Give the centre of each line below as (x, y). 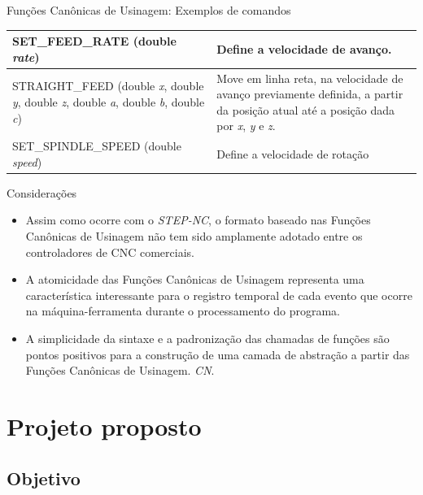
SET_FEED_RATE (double (94, 41)
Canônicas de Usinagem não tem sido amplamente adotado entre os (194, 236)
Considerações (42, 192)
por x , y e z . (246, 126)
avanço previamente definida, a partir (310, 94)
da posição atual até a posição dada (306, 109)
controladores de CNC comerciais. (110, 252)
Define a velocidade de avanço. (304, 48)
